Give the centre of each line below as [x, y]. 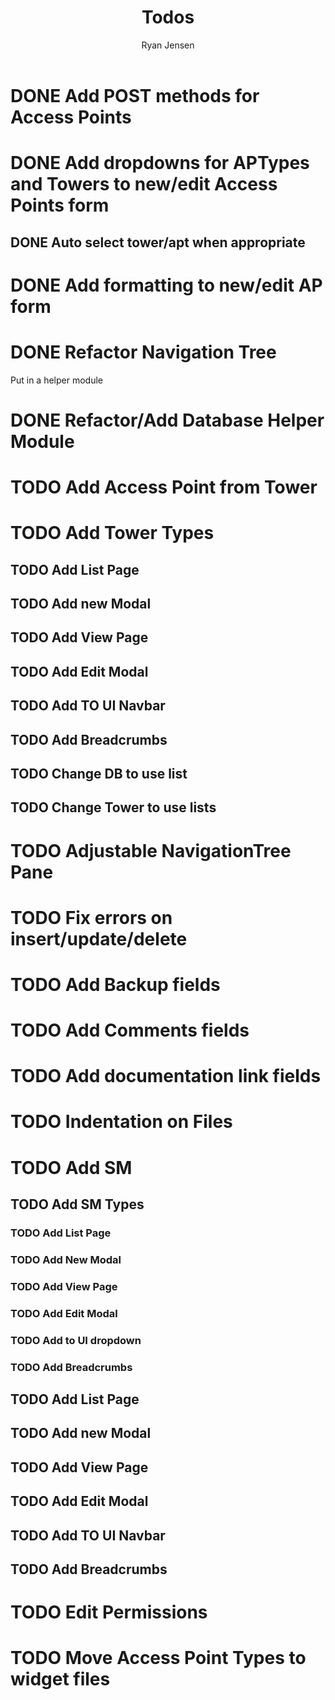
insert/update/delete [99, 938]
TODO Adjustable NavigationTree [151, 850]
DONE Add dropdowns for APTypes [160, 163]
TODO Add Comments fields [130, 1030]
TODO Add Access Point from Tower [164, 487]
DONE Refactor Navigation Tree [143, 352]
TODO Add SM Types [77, 1204]
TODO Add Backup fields [115, 984]
